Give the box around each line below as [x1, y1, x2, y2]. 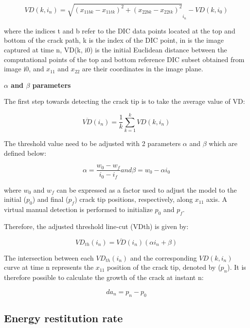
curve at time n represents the [4, 262, 94, 272]
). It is [227, 262, 246, 272]
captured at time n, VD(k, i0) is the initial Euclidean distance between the [4, 44, 227, 54]
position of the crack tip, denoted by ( [107, 262, 221, 272]
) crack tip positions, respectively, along [74, 194, 193, 204]
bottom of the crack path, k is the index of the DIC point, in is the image [4, 35, 224, 45]
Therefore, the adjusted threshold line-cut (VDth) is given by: [4, 221, 189, 231]
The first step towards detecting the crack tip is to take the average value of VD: [4, 96, 245, 106]
